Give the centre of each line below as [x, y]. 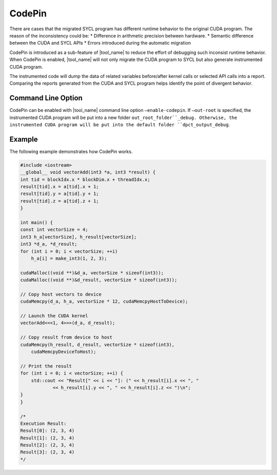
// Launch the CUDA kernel [54, 316]
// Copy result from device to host [66, 338]
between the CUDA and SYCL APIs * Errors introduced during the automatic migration [100, 43]
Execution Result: [43, 423]
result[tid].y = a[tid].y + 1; [60, 194]
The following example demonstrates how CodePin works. [71, 151]
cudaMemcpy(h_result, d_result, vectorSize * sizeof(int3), [97, 344]
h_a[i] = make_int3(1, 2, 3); [69, 258]
